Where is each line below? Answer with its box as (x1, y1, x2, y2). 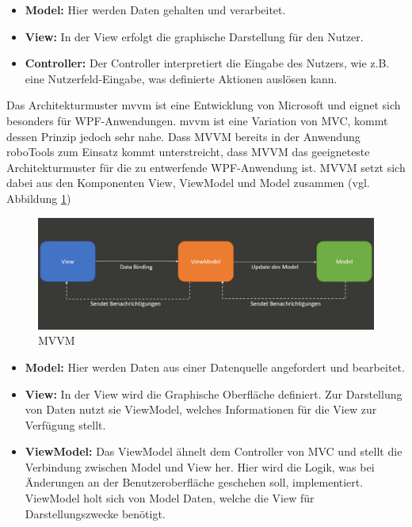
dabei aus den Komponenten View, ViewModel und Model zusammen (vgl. (6, 174, 370, 191)
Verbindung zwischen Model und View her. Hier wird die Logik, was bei (25, 458, 375, 475)
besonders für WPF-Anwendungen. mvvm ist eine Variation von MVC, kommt (6, 112, 388, 128)
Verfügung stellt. (25, 416, 106, 433)
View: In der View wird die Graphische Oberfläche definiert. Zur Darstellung (25, 385, 402, 402)
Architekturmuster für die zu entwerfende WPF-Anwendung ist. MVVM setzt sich (6, 158, 406, 175)
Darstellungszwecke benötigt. (25, 505, 166, 521)
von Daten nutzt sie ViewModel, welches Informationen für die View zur (25, 401, 377, 418)
